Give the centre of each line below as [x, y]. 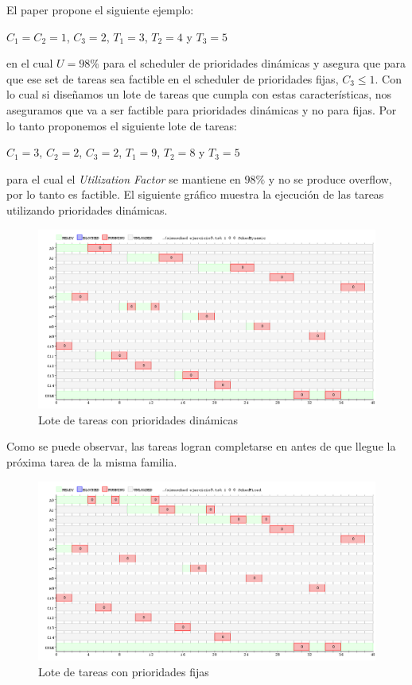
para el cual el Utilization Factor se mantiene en [124, 178]
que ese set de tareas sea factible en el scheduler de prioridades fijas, [173, 78]
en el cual [30, 63]
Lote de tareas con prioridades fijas [124, 671]
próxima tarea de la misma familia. [92, 461]
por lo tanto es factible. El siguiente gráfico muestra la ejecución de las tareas [195, 194]
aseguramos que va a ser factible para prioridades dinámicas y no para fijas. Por [202, 109]
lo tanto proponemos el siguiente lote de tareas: [122, 125]
